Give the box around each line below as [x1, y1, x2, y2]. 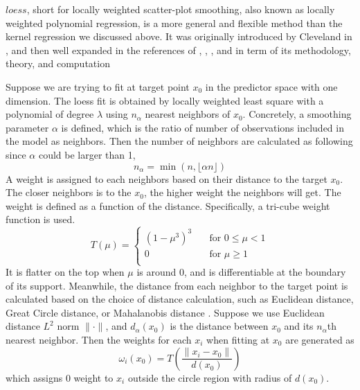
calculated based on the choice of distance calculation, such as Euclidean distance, [6, 292, 354, 306]
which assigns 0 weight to [6, 370, 114, 384]
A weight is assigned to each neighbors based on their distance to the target [6, 171, 327, 186]
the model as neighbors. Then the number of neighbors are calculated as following [6, 134, 353, 148]
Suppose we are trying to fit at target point [6, 79, 190, 94]
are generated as [285, 332, 354, 346]
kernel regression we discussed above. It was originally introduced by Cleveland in [6, 29, 352, 44]
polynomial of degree [6, 107, 94, 121]
